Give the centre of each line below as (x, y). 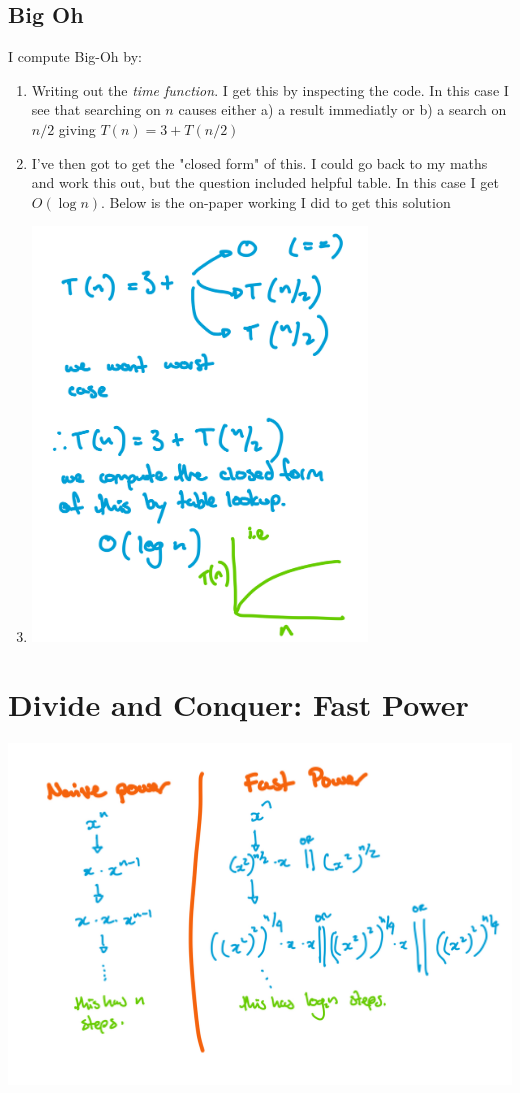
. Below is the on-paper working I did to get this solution (276, 201)
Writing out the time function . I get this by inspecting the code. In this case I (270, 89)
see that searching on (96, 109)
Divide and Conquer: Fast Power (238, 704)
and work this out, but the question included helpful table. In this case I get (265, 182)
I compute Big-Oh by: (75, 56)
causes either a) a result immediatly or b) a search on (342, 109)
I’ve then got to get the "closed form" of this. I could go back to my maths (259, 162)
